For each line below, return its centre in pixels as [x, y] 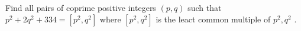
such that [205, 7]
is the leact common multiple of [213, 19]
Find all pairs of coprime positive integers [81, 7]
